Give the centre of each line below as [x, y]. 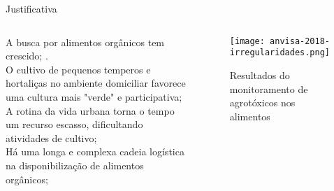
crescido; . [27, 56]
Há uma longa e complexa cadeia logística [95, 151]
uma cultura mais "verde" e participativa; [94, 96]
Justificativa [31, 8]
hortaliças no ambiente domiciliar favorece [96, 83]
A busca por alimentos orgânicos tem [85, 42]
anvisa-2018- [300, 41]
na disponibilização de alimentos [75, 165]
